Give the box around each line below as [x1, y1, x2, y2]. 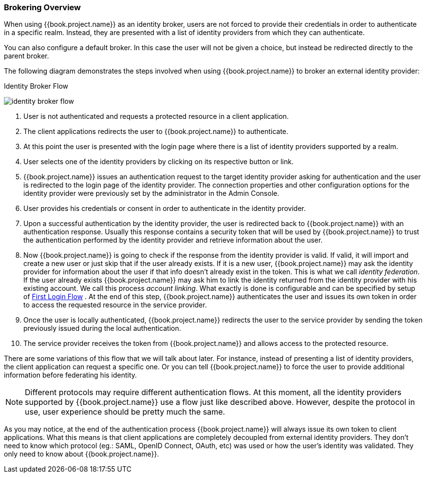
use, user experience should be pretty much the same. [25, 407, 225, 417]
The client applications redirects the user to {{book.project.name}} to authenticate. [23, 127, 289, 136]
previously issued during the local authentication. [23, 324, 181, 333]
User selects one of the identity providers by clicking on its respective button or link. [23, 157, 294, 166]
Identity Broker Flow [4, 82, 68, 91]
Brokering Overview [4, 2, 81, 12]
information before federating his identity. [4, 371, 137, 380]
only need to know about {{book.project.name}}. [4, 450, 159, 458]
